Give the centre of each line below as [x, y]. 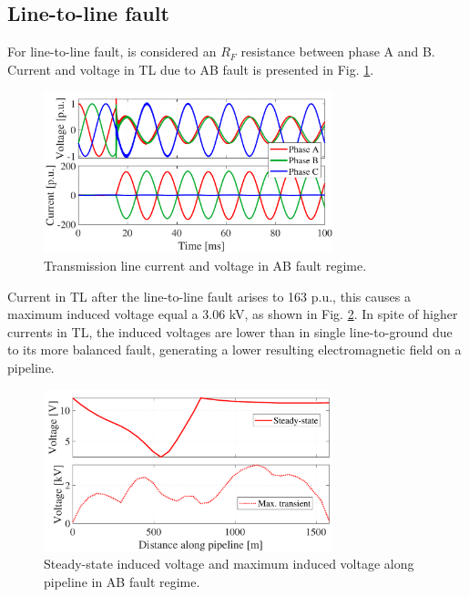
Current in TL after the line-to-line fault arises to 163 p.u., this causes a [209, 296]
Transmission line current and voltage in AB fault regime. [205, 265]
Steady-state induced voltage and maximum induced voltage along [229, 564]
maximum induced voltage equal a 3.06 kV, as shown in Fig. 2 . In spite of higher [233, 314]
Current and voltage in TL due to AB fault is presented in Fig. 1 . [191, 69]
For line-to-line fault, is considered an [112, 51]
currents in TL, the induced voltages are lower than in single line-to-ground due [230, 331]
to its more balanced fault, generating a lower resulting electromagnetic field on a [234, 350]
